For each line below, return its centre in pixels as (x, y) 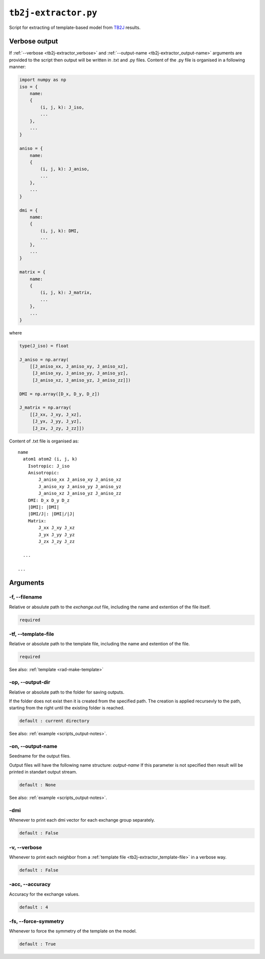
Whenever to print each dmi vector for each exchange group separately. (82, 820)
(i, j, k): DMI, (60, 231)
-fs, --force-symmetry (37, 921)
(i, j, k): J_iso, (62, 107)
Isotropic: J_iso (49, 466)
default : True (38, 944)
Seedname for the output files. (40, 756)
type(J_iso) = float (44, 346)
